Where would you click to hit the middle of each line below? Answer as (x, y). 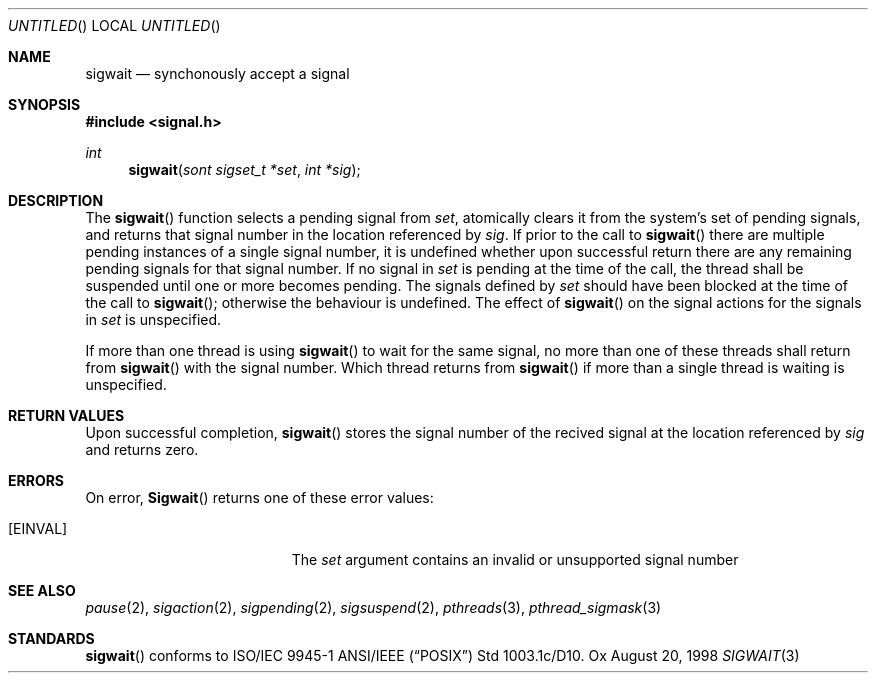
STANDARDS (51, 638)
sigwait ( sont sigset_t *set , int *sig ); (244, 169)
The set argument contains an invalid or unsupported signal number (515, 559)
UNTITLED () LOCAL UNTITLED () (114, 25)
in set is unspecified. (153, 319)
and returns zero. (142, 449)
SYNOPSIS (44, 104)
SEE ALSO (42, 590)
